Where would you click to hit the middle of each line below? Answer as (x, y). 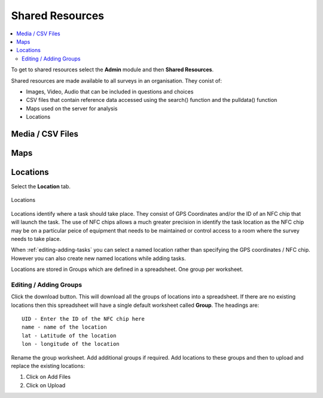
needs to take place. (36, 239)
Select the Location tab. (41, 186)
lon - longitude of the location (71, 344)
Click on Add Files (48, 377)
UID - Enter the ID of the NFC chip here (83, 319)
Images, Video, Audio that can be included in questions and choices (110, 91)
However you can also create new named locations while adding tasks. (98, 258)
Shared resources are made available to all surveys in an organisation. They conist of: (117, 80)
